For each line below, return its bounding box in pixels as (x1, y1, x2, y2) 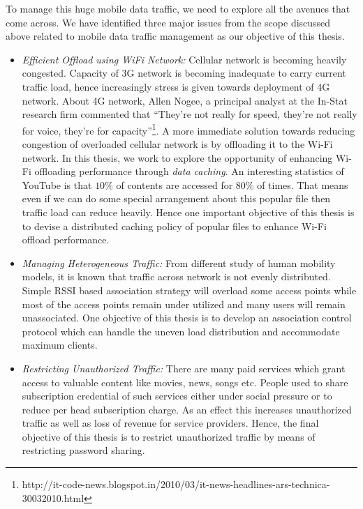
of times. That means (257, 177, 348, 192)
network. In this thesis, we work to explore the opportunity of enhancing (22, 150, 333, 165)
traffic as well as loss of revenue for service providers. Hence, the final (22, 416, 319, 430)
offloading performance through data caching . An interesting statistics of (34, 164, 344, 178)
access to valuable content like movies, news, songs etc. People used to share (22, 374, 348, 389)
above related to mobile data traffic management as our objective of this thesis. (6, 29, 345, 43)
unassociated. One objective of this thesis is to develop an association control (22, 310, 352, 325)
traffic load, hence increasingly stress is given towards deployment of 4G (22, 79, 330, 93)
